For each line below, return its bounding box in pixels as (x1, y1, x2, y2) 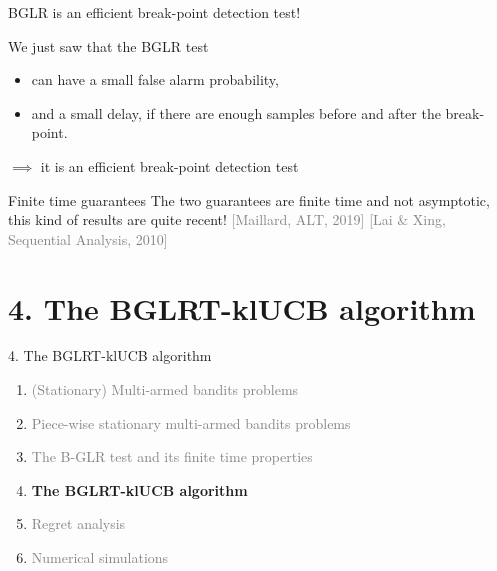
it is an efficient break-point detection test (40, 155, 299, 176)
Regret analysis (31, 513, 126, 534)
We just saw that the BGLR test (8, 35, 209, 56)
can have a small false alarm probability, (31, 69, 279, 90)
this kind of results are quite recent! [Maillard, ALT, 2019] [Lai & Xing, (8, 209, 446, 230)
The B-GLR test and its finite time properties (31, 446, 313, 467)
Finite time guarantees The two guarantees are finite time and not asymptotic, (8, 189, 490, 210)
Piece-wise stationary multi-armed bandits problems (31, 412, 351, 433)
